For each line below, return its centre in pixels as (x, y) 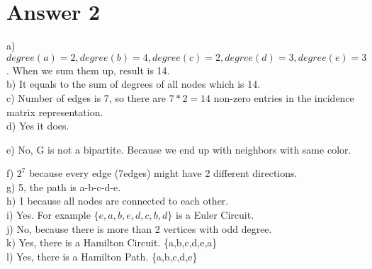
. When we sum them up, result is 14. (88, 70)
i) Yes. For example (49, 215)
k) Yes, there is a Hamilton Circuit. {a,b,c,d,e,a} (112, 242)
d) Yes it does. (38, 126)
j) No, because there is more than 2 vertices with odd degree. (139, 228)
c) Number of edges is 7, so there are (86, 97)
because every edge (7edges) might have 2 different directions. (163, 173)
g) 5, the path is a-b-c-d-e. (64, 187)
